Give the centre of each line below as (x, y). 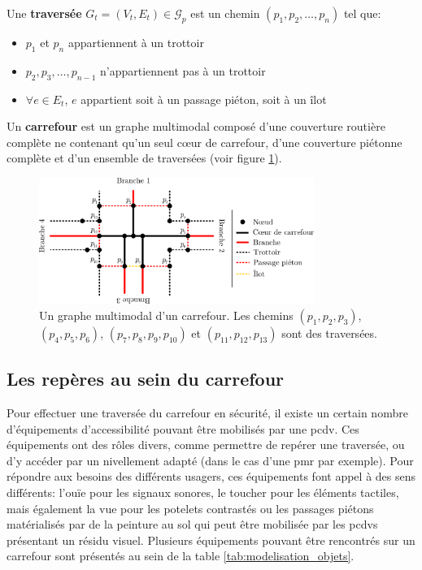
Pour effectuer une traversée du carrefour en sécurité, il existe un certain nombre (207, 413)
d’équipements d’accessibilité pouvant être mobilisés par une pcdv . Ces (183, 428)
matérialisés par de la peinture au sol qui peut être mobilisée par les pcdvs (192, 524)
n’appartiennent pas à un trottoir (183, 70)
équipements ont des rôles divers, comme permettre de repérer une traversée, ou (206, 445)
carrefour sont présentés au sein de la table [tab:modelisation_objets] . (181, 556)
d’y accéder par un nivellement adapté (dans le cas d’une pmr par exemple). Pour (210, 460)
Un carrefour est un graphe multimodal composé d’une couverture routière (196, 126)
